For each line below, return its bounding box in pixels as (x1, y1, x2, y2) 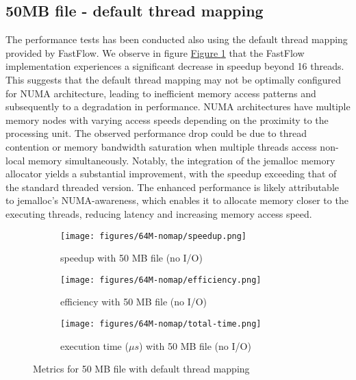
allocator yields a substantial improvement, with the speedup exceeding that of (5, 166, 337, 181)
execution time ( (60, 338, 129, 353)
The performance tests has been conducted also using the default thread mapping (5, 32, 348, 47)
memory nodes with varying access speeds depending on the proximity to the (5, 112, 329, 127)
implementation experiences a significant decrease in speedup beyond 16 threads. (5, 59, 344, 73)
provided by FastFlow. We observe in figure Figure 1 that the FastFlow (5, 45, 305, 60)
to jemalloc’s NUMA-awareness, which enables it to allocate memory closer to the (5, 193, 348, 207)
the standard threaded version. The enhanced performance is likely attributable (5, 179, 340, 194)
